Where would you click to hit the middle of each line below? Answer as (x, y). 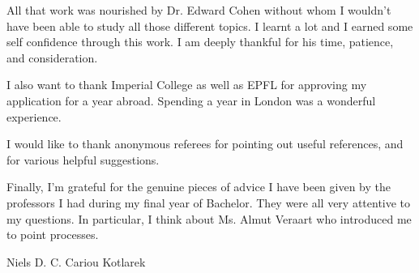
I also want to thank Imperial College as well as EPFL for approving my (187, 85)
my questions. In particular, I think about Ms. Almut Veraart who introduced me (209, 218)
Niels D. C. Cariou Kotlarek (76, 261)
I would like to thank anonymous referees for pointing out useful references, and (205, 144)
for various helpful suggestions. (83, 159)
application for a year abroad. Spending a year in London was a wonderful (191, 100)
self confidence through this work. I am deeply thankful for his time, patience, (200, 42)
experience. (34, 116)
